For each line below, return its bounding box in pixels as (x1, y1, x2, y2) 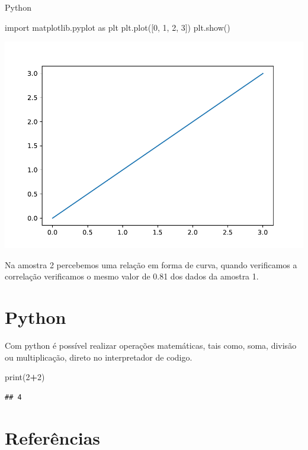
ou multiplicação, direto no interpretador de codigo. (5, 351, 192, 363)
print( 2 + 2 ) (5, 371, 45, 383)
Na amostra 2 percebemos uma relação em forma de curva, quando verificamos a (5, 258, 297, 271)
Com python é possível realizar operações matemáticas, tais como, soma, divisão (5, 339, 297, 352)
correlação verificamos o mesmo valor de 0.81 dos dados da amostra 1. (5, 270, 259, 282)
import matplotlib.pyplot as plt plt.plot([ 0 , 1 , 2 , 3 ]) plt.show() (5, 21, 230, 33)
